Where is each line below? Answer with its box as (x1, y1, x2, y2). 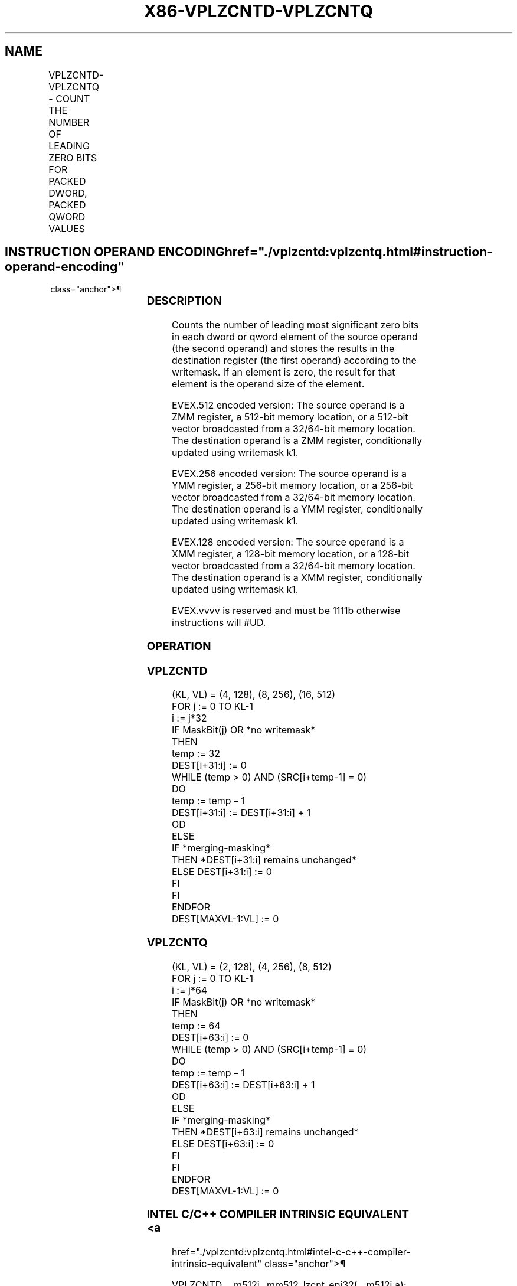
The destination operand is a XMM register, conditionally (171, 572, 423, 584)
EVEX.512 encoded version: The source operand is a (171, 399, 405, 412)
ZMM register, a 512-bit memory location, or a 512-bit (171, 411, 408, 423)
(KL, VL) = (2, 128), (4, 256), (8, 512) (171, 960, 332, 972)
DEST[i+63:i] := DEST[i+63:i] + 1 (171, 1078, 315, 1091)
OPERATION (146, 639, 211, 653)
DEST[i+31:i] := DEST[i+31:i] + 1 (171, 807, 311, 819)
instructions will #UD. (171, 616, 266, 629)
